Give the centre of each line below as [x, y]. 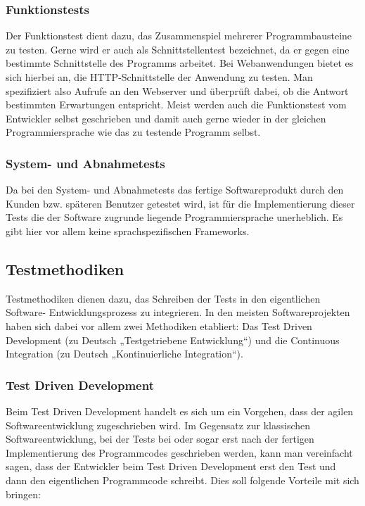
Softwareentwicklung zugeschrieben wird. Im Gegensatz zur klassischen [158, 425]
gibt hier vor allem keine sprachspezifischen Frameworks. [128, 230]
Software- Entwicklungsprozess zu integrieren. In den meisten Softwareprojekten [178, 312]
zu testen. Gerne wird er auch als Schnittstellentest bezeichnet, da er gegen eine [178, 49]
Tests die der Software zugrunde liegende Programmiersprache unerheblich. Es [174, 217]
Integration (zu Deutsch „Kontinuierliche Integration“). [124, 354]
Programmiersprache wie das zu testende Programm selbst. [133, 132]
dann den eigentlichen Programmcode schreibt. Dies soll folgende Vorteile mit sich [182, 480]
